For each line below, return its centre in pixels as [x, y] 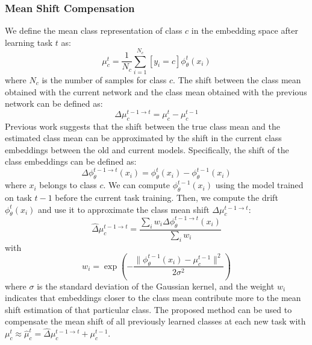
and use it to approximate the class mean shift [124, 209]
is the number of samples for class [104, 79]
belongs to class [68, 185]
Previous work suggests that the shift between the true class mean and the [142, 126]
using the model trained [259, 185]
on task [18, 198]
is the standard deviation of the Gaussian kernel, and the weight [156, 286]
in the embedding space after [245, 30]
